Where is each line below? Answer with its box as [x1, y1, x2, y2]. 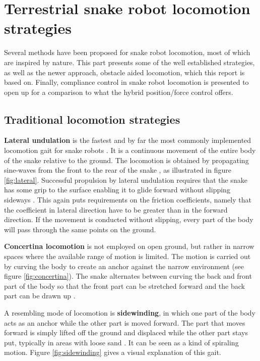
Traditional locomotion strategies [4, 111, 180, 127]
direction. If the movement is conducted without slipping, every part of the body [4, 214, 253, 225]
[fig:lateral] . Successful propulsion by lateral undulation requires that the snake [4, 174, 247, 185]
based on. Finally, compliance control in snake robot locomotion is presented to [4, 77, 249, 87]
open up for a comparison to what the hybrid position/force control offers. [4, 86, 233, 97]
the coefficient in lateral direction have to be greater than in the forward [4, 204, 228, 215]
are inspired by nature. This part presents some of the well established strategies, [4, 57, 255, 67]
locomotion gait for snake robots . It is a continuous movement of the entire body [4, 145, 256, 156]
